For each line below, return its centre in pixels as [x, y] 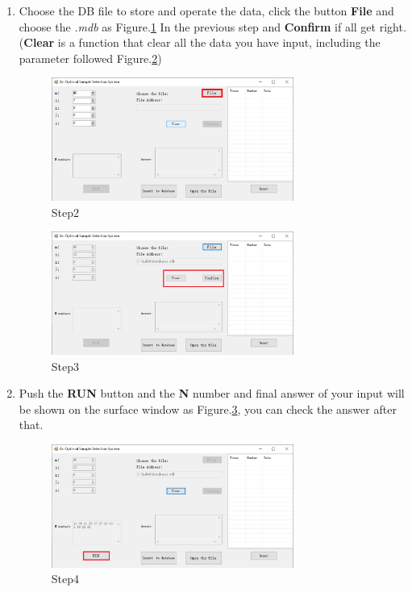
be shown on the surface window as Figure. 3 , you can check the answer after [208, 409]
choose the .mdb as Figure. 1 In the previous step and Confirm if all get [198, 26]
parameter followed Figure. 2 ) [90, 58]
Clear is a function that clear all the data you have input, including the [202, 42]
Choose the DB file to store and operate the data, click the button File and [206, 10]
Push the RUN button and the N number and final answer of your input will [212, 393]
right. [393, 26]
